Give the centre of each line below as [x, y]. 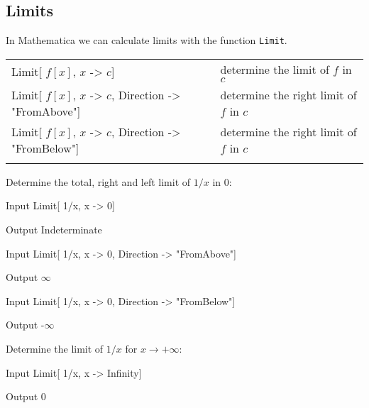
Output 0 [26, 396]
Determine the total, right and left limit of [98, 181]
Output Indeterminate [54, 230]
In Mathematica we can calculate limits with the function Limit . [147, 40]
